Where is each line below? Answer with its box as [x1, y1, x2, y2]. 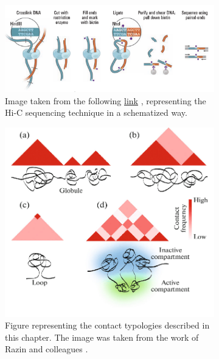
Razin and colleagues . [5, 343, 88, 355]
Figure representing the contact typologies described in [5, 319, 210, 332]
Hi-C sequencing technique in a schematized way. [5, 106, 187, 119]
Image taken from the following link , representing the [5, 94, 206, 107]
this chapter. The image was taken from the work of [5, 330, 199, 343]
